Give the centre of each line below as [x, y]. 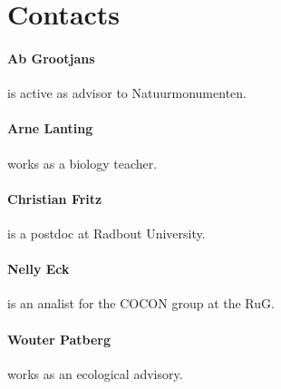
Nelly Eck [39, 269]
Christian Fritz [55, 198]
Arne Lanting [50, 128]
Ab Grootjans [51, 58]
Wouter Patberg [59, 339]
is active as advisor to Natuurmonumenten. [127, 93]
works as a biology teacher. [82, 163]
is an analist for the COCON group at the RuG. [141, 303]
